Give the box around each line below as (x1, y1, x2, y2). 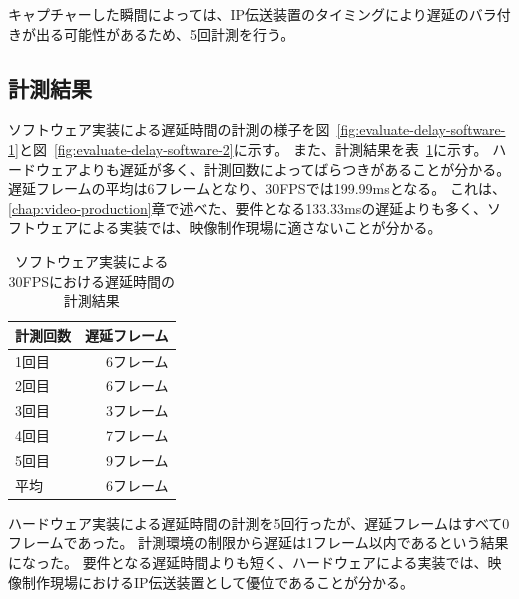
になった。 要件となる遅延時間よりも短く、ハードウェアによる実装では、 (8, 552, 488, 573)
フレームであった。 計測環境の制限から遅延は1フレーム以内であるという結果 (8, 532, 509, 553)
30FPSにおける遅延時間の (8, 270, 176, 291)
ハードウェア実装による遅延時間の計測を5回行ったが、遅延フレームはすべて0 (8, 512, 510, 533)
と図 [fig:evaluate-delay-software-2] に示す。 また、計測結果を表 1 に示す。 (18, 138, 488, 159)
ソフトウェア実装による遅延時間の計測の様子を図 (8, 119, 330, 140)
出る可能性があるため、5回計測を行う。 (35, 23, 295, 44)
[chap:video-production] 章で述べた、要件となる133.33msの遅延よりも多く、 (8, 197, 487, 218)
